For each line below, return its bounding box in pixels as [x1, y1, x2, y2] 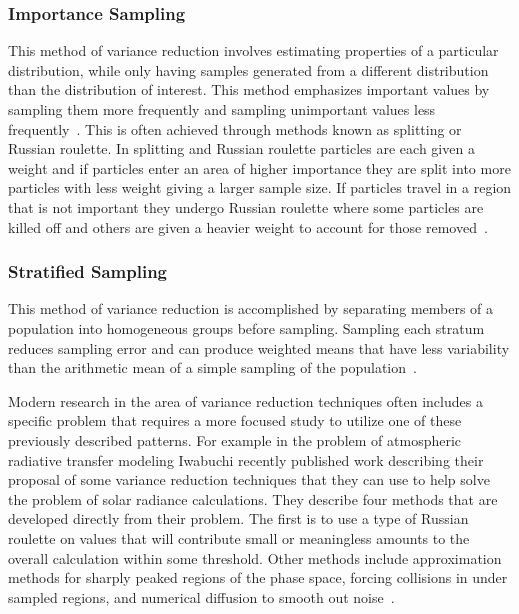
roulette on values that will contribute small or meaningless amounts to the [8, 527, 470, 548]
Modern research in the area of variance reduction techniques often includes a [8, 390, 483, 411]
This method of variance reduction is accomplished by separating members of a [8, 298, 494, 319]
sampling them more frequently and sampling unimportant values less [8, 99, 436, 119]
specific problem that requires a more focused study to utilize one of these [8, 410, 462, 431]
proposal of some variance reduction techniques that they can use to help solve [8, 469, 490, 490]
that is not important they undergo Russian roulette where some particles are [8, 196, 484, 217]
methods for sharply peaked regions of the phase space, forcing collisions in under [8, 567, 508, 588]
